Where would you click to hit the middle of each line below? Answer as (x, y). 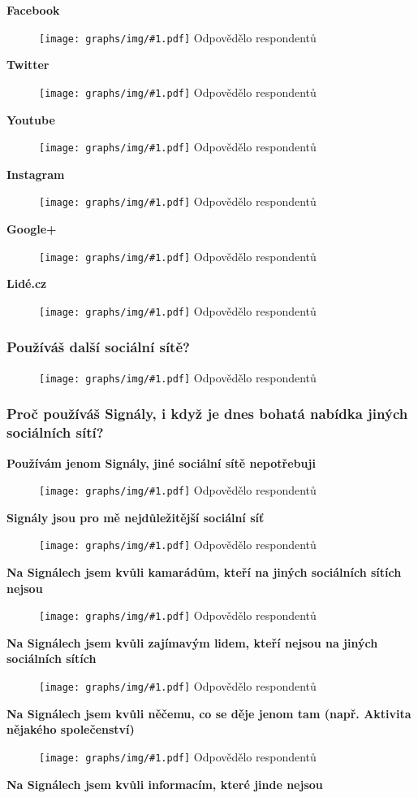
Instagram (36, 174)
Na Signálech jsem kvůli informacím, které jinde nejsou (165, 784)
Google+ (32, 229)
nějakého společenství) (71, 729)
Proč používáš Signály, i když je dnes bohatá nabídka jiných (207, 414)
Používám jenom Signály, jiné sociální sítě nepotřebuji (161, 462)
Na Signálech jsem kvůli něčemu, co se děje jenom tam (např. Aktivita (209, 713)
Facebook (33, 10)
